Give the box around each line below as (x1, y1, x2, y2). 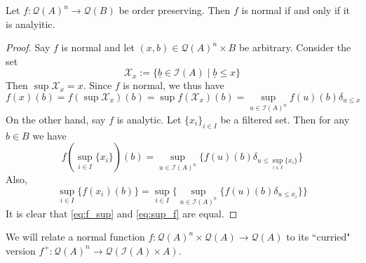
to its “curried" (286, 229, 351, 244)
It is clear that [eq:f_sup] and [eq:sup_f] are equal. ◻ (6, 205, 238, 220)
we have (32, 128, 67, 142)
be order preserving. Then (118, 3, 231, 17)
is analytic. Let (116, 112, 182, 126)
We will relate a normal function (6, 229, 145, 244)
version (6, 243, 36, 257)
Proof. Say (6, 40, 50, 55)
